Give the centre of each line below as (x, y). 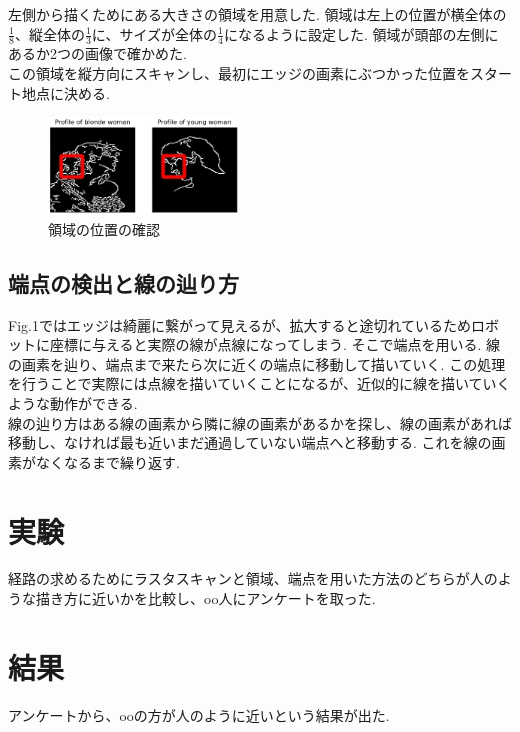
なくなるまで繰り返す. (107, 461)
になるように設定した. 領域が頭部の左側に (361, 33)
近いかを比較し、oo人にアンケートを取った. (233, 598)
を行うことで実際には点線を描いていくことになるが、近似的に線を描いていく (259, 383)
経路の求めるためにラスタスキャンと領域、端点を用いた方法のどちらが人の (253, 578)
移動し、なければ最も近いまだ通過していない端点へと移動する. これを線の (250, 442)
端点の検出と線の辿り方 (123, 282)
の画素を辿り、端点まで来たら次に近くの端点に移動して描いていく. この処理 (257, 363)
